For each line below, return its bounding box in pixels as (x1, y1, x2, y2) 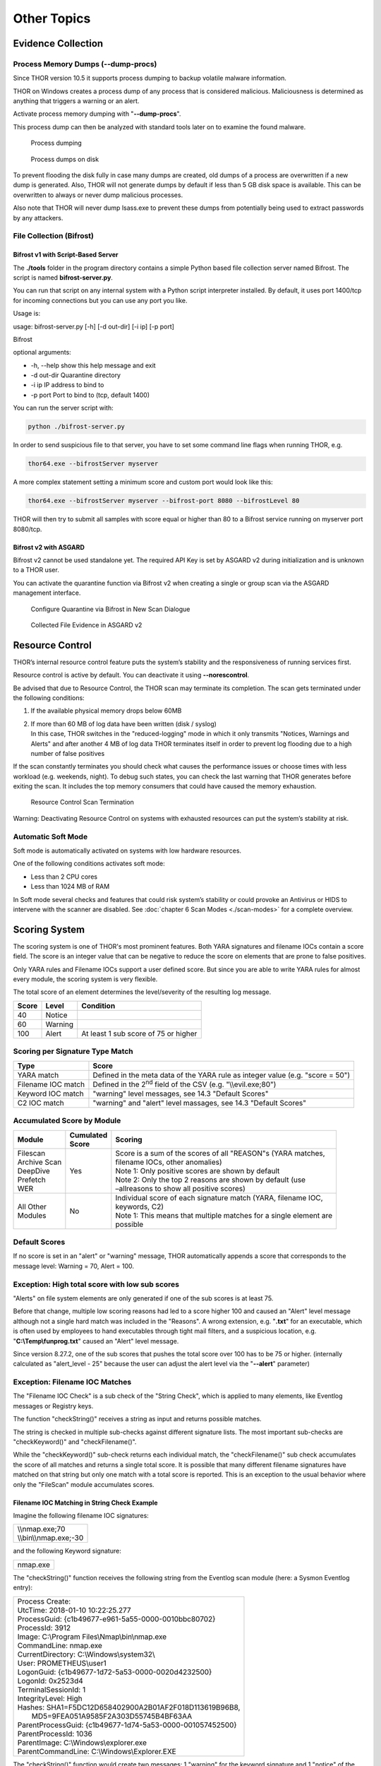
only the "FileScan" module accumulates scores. (13, 1480, 155, 1488)
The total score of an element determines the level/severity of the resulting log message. (13, 988, 272, 996)
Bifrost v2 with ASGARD (13, 543, 85, 551)
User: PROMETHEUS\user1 (17, 1658, 107, 1668)
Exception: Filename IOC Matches (13, 1377, 132, 1387)
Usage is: (13, 309, 41, 318)
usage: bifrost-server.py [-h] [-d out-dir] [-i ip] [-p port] (13, 322, 174, 331)
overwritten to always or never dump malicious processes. (13, 191, 183, 199)
